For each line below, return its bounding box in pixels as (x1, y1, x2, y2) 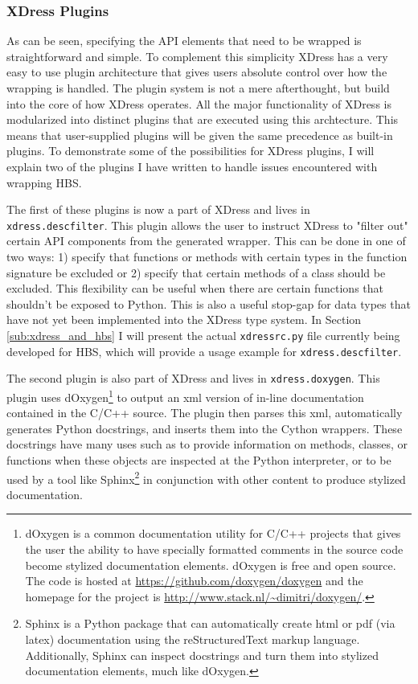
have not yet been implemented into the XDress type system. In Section (6, 311, 362, 328)
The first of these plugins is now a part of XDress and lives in (6, 201, 310, 218)
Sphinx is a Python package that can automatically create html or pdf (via (25, 615, 395, 632)
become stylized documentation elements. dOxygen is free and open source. (25, 556, 396, 573)
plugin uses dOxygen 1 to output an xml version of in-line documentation (6, 386, 364, 405)
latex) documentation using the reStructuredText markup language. (25, 630, 360, 647)
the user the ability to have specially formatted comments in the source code (25, 541, 404, 557)
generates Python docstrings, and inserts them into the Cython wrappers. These (6, 420, 403, 436)
